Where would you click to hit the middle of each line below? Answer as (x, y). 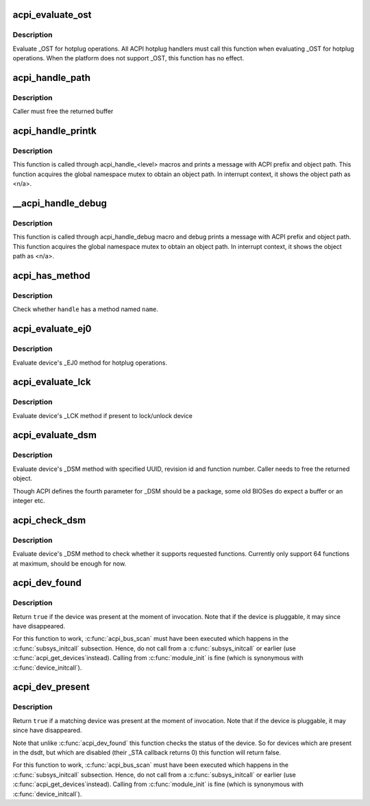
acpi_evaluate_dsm (55, 435)
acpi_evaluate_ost (52, 15)
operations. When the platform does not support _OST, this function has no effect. (128, 58)
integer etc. (29, 500)
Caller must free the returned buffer (63, 111)
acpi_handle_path (52, 78)
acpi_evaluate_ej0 (52, 329)
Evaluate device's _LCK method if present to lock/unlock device (103, 415)
